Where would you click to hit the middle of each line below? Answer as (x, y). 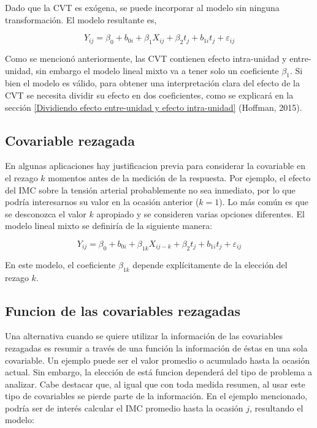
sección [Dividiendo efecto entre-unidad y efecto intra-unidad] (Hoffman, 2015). (154, 107)
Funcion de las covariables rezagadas (123, 310)
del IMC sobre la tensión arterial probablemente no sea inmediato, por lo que (150, 190)
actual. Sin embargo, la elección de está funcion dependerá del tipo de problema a (159, 372)
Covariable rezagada (70, 140)
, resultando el (277, 407)
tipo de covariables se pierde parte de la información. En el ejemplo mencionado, (156, 396)
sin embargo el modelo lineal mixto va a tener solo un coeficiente (157, 70)
